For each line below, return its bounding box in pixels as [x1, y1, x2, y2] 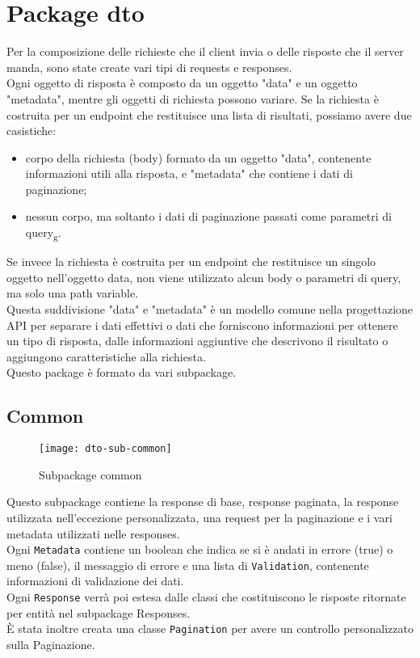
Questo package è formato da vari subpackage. [6, 364, 237, 381]
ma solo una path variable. [6, 285, 139, 302]
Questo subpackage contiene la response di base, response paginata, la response [6, 493, 399, 510]
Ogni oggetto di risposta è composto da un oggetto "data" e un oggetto [6, 74, 358, 91]
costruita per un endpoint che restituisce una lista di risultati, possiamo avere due [6, 106, 412, 123]
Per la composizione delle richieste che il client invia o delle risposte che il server [6, 43, 404, 60]
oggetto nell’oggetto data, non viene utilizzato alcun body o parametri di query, [6, 268, 401, 285]
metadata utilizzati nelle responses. [6, 525, 180, 542]
